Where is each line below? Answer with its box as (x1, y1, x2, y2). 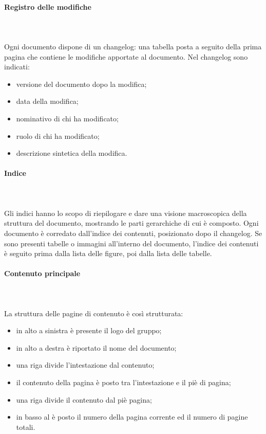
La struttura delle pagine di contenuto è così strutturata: (4, 308, 183, 318)
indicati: (4, 61, 30, 72)
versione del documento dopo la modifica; (16, 78, 147, 89)
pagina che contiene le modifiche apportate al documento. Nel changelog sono (4, 51, 248, 62)
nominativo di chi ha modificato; (16, 113, 119, 123)
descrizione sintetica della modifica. (16, 148, 127, 158)
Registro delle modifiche (4, 1, 91, 12)
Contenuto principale (4, 268, 81, 279)
